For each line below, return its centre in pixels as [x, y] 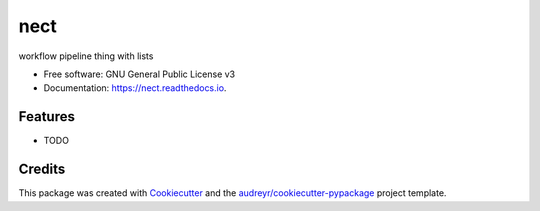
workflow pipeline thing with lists [86, 56]
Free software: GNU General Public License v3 [139, 74]
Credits [42, 169]
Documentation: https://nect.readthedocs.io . [135, 88]
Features [46, 116]
